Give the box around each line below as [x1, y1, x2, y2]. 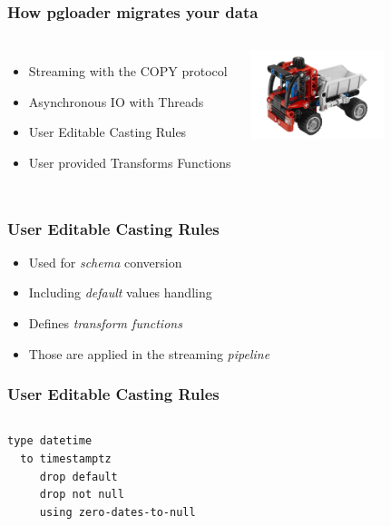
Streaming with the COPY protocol [28, 62, 228, 81]
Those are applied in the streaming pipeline [28, 344, 270, 363]
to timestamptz [20, 453, 112, 465]
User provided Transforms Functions [28, 153, 231, 171]
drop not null [39, 488, 124, 502]
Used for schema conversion [28, 252, 182, 271]
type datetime [7, 434, 93, 448]
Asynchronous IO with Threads [28, 92, 204, 111]
